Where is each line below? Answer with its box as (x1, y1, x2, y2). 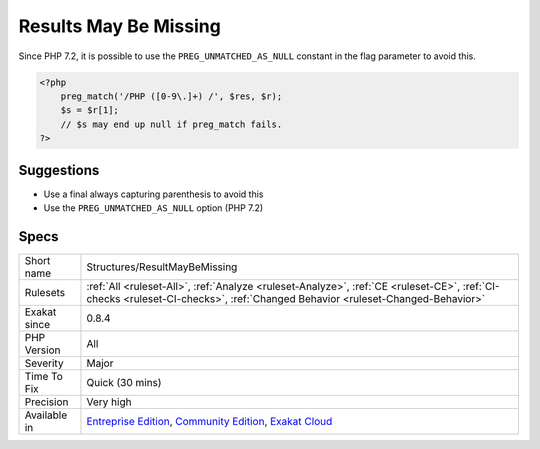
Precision (24, 395, 69, 409)
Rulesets (24, 285, 65, 299)
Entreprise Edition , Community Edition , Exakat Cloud (86, 414, 333, 428)
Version (24, 343, 61, 357)
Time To (24, 369, 64, 383)
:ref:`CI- (462, 279, 500, 293)
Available (24, 408, 68, 422)
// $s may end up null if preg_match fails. (60, 118, 283, 130)
